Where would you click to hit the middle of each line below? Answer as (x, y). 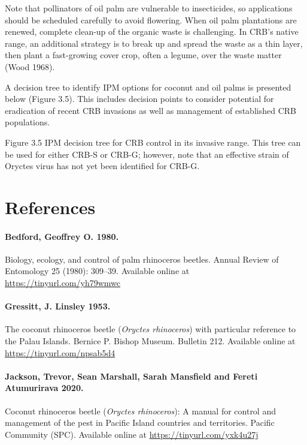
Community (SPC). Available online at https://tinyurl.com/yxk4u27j (132, 434)
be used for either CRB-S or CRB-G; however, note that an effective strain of (147, 154)
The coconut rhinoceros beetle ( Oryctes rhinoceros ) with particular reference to (151, 329)
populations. (28, 122)
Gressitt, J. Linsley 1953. (58, 306)
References (50, 207)
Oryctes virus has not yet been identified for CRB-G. (102, 166)
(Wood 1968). (30, 66)
